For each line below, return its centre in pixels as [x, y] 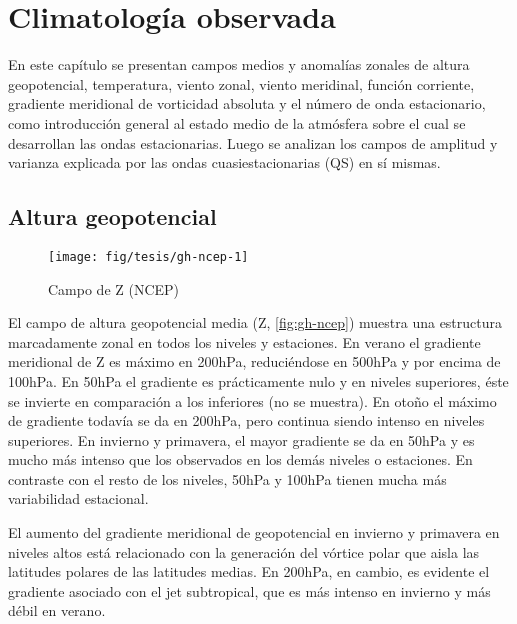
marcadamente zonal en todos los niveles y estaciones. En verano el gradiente [244, 341]
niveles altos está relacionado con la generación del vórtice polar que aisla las [244, 551]
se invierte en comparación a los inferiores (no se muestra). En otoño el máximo [252, 400]
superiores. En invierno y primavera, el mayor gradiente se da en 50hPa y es [241, 439]
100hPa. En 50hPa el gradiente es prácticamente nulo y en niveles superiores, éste [258, 380]
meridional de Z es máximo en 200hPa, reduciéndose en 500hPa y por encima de [254, 361]
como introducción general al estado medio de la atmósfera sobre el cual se [237, 122]
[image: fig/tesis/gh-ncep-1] [148, 256]
